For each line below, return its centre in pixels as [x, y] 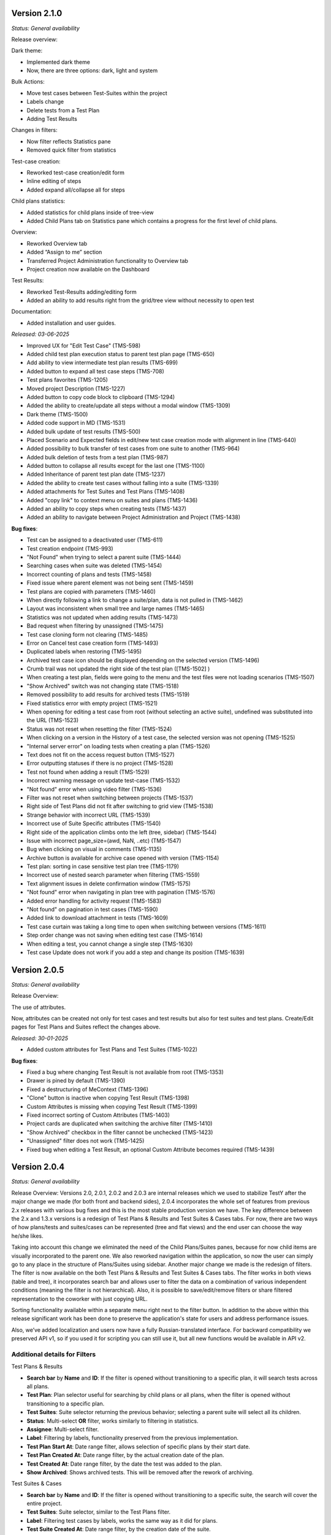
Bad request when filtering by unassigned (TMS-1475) [95, 626]
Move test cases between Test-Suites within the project [97, 93]
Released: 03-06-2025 [40, 334]
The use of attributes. [39, 1007]
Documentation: [32, 312]
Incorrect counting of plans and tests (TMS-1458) [89, 574]
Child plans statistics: [38, 201]
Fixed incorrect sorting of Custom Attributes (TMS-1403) [98, 1115]
